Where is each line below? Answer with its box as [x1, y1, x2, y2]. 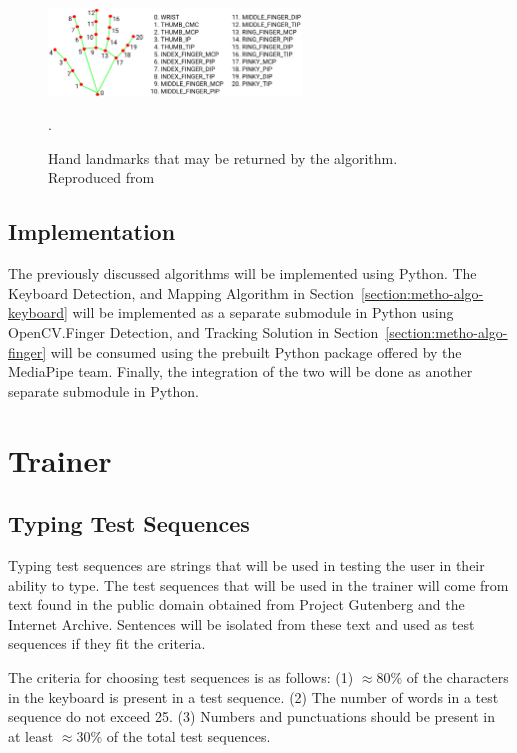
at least [8, 725, 54, 746]
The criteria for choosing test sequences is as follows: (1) [8, 666, 354, 687]
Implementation [8, 216, 176, 247]
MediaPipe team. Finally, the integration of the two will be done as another [8, 361, 473, 382]
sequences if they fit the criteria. [8, 633, 206, 654]
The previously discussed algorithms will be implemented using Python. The [8, 263, 477, 284]
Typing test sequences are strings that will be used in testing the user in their [8, 555, 485, 575]
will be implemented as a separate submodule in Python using [72, 302, 454, 323]
